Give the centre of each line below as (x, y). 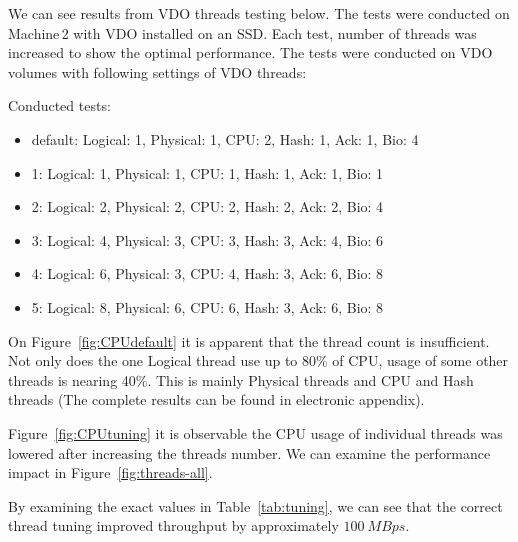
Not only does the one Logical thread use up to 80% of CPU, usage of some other (258, 360)
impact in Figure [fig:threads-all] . (110, 472)
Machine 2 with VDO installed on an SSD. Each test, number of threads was (242, 32)
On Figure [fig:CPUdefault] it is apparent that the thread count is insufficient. (249, 340)
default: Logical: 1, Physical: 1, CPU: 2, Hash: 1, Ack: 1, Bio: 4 (225, 138)
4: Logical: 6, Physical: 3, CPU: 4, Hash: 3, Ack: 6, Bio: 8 (207, 273)
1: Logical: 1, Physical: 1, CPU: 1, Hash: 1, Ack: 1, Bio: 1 (207, 172)
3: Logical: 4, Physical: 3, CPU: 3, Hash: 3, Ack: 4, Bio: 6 (207, 239)
